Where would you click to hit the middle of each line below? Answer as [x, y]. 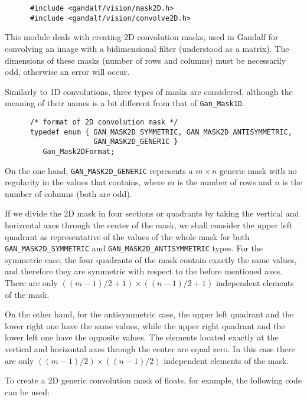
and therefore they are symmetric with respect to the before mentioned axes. [144, 271]
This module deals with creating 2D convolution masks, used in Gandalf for [142, 37]
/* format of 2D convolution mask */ [104, 122]
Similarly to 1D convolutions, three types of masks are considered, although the [149, 91]
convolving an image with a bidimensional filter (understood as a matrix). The [147, 48]
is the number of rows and [225, 182]
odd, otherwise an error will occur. [67, 72]
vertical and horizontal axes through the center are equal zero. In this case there [150, 349]
